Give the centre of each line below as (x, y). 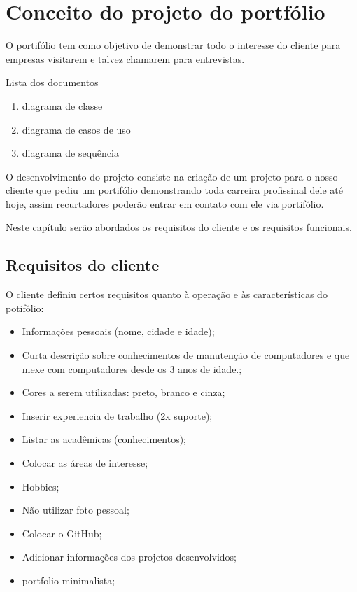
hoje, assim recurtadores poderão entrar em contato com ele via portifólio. (165, 203)
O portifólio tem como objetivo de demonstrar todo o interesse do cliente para (173, 45)
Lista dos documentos (52, 82)
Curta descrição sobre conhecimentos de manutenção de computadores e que (186, 355)
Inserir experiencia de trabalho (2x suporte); (117, 415)
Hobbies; (41, 486)
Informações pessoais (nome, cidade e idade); (118, 331)
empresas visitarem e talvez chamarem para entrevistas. (125, 58)
